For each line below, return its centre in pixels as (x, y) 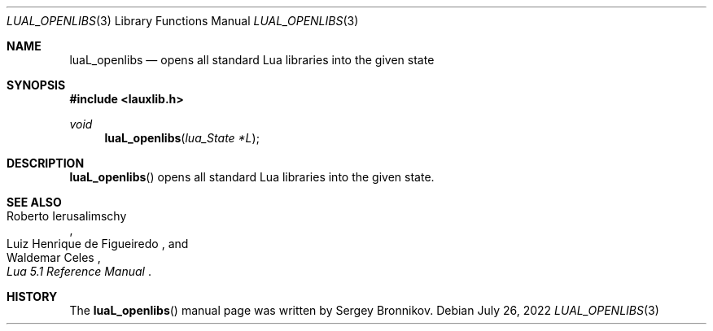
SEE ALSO (34, 202)
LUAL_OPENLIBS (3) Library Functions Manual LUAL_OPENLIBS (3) (183, 21)
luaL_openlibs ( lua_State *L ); (182, 138)
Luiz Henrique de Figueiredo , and (98, 244)
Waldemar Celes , (54, 257)
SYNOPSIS (36, 85)
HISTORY (32, 296)
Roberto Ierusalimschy (67, 216)
